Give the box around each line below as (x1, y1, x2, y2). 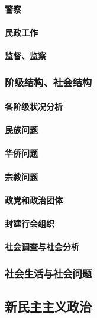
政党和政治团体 (5, 193, 63, 206)
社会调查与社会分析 (5, 240, 79, 253)
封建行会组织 (5, 217, 54, 229)
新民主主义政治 (5, 297, 92, 315)
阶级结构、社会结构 (5, 75, 92, 89)
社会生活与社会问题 (5, 265, 92, 280)
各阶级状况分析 (5, 100, 63, 112)
